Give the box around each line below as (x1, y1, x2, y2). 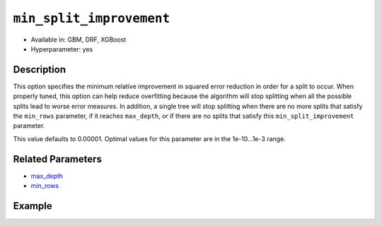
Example (13, 200, 52, 212)
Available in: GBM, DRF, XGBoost (30, 35, 127, 44)
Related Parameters (13, 153, 103, 165)
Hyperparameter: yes (30, 44, 93, 53)
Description (13, 64, 66, 76)
